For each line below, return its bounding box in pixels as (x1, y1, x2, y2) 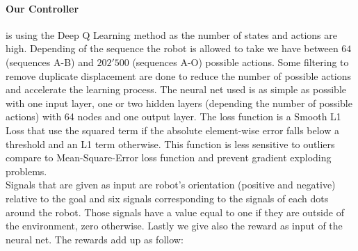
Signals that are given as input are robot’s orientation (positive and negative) (6, 177, 336, 192)
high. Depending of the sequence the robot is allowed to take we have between (6, 41, 339, 56)
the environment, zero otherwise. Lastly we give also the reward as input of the (6, 218, 343, 233)
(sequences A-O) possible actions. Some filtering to (132, 54, 349, 69)
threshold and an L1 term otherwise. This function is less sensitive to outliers (6, 136, 335, 151)
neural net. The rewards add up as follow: (6, 232, 184, 246)
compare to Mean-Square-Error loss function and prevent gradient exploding (6, 150, 332, 165)
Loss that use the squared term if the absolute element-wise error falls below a (6, 122, 339, 137)
